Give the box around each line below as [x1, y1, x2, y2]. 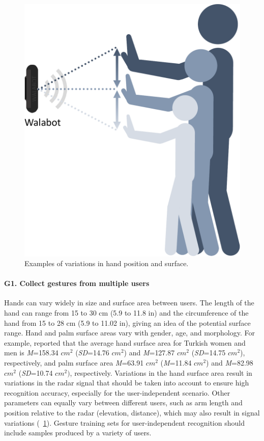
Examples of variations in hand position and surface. [24, 258, 189, 269]
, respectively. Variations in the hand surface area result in [70, 367, 252, 378]
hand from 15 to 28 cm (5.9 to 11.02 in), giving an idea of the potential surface [4, 317, 251, 328]
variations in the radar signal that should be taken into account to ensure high [4, 377, 249, 388]
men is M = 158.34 [4, 347, 58, 358]
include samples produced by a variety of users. [4, 427, 152, 438]
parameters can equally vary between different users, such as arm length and [4, 397, 243, 408]
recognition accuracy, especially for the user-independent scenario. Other [4, 387, 230, 398]
